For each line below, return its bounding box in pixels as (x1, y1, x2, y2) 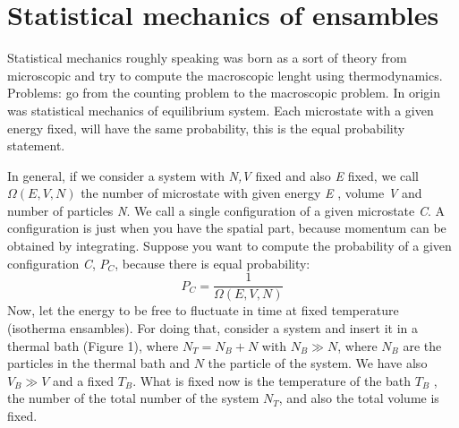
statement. (7, 136, 65, 155)
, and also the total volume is (278, 389, 439, 407)
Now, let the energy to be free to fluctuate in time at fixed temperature (7, 301, 399, 320)
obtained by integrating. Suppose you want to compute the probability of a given (7, 236, 452, 255)
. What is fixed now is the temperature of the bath (132, 371, 412, 389)
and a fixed (52, 371, 115, 389)
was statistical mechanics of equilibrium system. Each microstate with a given (7, 100, 434, 119)
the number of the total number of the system (7, 389, 259, 407)
